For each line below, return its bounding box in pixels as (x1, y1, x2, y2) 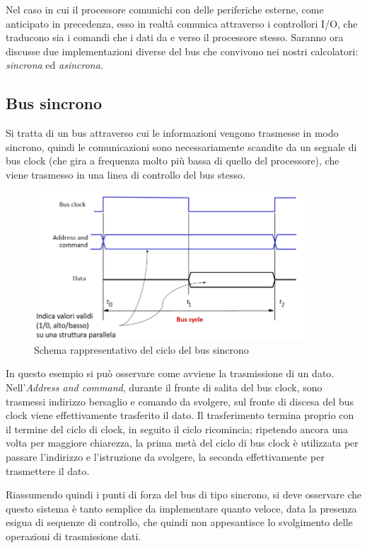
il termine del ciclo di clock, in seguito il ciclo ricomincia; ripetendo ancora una (6, 421, 349, 436)
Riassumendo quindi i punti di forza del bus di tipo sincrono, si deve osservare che (6, 487, 362, 502)
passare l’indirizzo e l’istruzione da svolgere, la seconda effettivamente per (6, 449, 325, 464)
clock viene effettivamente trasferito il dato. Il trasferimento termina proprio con (6, 408, 354, 423)
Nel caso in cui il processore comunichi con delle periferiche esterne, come (6, 2, 324, 16)
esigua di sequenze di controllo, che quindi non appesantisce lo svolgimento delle (6, 515, 353, 530)
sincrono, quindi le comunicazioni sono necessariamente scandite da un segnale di (6, 139, 357, 154)
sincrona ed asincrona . (6, 57, 103, 72)
